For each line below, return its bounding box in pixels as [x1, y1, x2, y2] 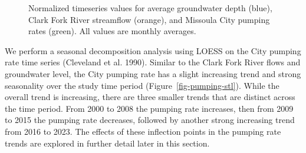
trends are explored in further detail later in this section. [5, 137, 210, 149]
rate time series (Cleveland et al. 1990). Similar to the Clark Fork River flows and [5, 56, 301, 68]
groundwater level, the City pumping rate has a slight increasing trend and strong [5, 67, 301, 79]
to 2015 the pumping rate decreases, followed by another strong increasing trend [5, 114, 295, 126]
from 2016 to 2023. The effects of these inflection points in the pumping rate [5, 125, 281, 137]
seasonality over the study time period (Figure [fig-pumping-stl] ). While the [5, 79, 279, 91]
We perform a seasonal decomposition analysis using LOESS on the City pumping [5, 44, 301, 56]
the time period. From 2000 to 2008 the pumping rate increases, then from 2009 [5, 102, 294, 114]
